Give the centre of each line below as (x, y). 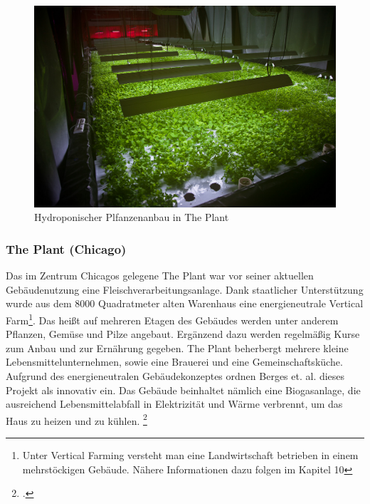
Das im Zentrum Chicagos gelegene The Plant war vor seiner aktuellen (160, 276)
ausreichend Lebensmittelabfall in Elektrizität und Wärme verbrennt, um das (174, 404)
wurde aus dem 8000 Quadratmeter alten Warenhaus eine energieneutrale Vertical (185, 303)
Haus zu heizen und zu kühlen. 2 (76, 419)
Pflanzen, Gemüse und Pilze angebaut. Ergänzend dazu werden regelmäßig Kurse (183, 334)
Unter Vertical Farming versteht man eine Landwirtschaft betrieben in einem (190, 455)
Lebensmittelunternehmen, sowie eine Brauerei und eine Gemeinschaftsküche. (174, 362)
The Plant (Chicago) (66, 248)
